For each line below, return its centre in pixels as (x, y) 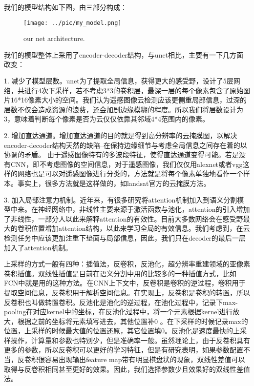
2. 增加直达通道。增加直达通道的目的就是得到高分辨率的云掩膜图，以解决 (121, 135)
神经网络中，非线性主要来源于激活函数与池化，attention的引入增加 (144, 209)
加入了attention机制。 (38, 247)
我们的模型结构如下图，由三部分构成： (65, 7)
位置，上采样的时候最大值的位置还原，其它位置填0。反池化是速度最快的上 (122, 331)
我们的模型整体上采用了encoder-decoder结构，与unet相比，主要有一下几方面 (124, 54)
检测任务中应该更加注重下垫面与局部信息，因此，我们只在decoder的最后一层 (125, 237)
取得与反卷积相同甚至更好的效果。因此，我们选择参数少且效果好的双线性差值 (127, 369)
